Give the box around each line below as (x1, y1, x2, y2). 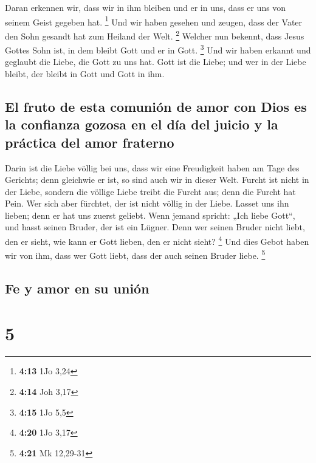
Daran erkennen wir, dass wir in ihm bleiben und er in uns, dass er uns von (5, 1, 286, 13)
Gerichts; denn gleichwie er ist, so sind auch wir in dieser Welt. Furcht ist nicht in (5, 173, 309, 186)
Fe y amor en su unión (5, 278, 149, 297)
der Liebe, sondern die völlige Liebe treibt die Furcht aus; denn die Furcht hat (5, 185, 296, 197)
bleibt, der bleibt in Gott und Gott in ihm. (5, 67, 165, 80)
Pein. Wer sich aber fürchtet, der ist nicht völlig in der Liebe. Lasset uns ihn (5, 197, 289, 210)
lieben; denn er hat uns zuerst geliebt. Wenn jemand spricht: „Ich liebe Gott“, (5, 208, 295, 221)
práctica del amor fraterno (5, 132, 174, 151)
